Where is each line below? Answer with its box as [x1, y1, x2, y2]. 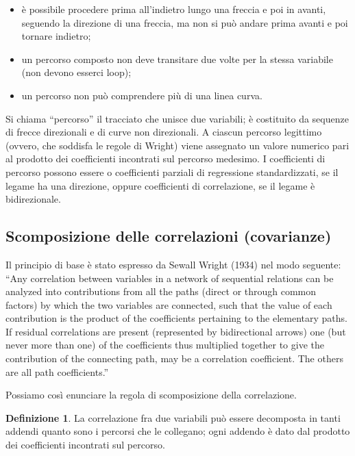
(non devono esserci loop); [21, 65, 132, 79]
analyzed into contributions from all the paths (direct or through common [5, 284, 317, 299]
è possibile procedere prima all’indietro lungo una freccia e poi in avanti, [21, 2, 326, 16]
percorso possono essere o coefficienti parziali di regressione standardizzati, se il [5, 164, 339, 179]
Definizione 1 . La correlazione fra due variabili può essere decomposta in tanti [5, 410, 341, 425]
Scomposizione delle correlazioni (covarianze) [5, 225, 332, 246]
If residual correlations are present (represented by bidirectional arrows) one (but [5, 324, 346, 338]
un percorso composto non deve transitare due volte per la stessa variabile [21, 51, 333, 66]
